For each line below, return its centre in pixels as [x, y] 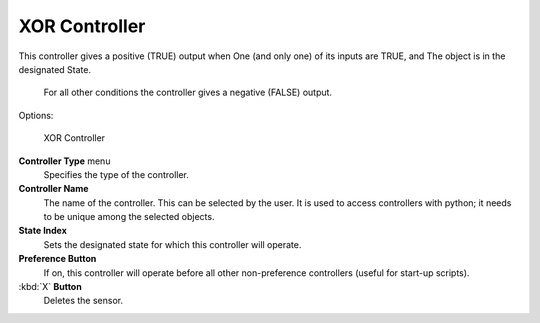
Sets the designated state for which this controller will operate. [172, 244]
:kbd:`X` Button [50, 287]
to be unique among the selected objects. [129, 217]
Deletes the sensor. [83, 301]
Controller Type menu [64, 161]
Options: [36, 115]
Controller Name [53, 189]
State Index [42, 231]
